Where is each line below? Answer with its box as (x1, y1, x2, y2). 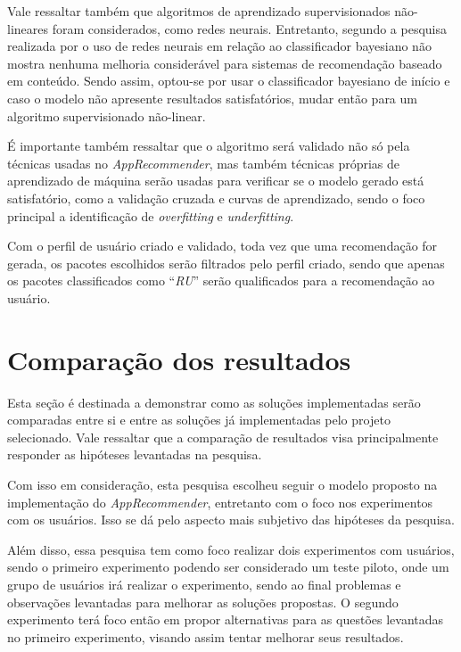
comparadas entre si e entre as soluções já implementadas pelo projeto (7, 410, 391, 429)
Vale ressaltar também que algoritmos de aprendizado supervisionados (7, 2, 391, 20)
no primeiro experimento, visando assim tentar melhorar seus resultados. (7, 627, 404, 646)
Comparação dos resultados (7, 341, 351, 377)
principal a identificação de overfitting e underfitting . (7, 206, 294, 225)
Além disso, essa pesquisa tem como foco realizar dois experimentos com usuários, (7, 540, 455, 558)
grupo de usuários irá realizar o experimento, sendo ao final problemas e (7, 574, 401, 593)
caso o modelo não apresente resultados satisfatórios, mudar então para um (7, 88, 417, 107)
